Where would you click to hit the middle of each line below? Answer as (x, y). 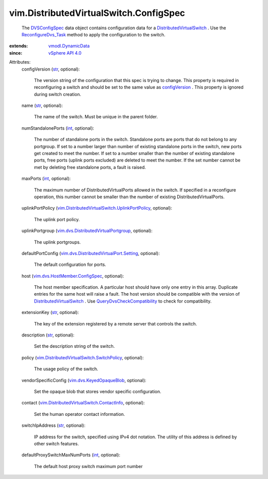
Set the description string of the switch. (74, 346)
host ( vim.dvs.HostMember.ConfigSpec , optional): (73, 276)
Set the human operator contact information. (79, 414)
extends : (19, 46)
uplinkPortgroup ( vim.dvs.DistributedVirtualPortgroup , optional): (87, 231)
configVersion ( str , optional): (51, 69)
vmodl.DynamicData (69, 46)
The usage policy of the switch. (66, 369)
